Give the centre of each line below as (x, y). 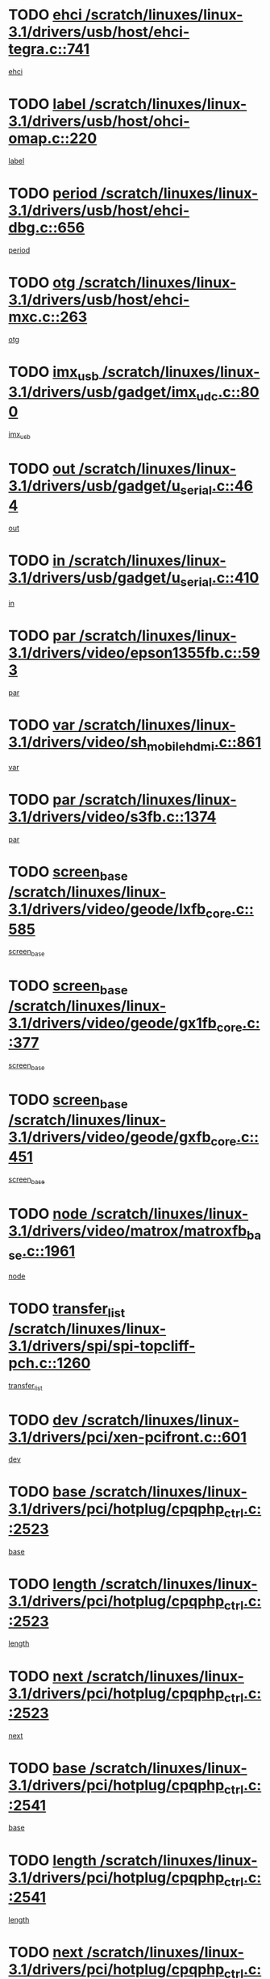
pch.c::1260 (50, 1363)
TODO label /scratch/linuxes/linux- (128, 105)
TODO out (42, 469)
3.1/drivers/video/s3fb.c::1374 (112, 817)
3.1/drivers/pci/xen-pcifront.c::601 (128, 1437)
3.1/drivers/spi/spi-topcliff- (102, 1346)
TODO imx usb (54, 373)
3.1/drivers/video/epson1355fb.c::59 (134, 653)
